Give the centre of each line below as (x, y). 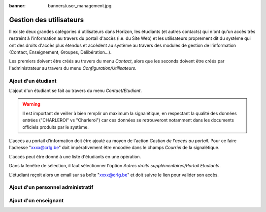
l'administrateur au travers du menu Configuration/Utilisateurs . (73, 68)
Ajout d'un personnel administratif (51, 187)
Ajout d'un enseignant (36, 200)
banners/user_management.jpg (80, 6)
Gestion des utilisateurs (46, 20)
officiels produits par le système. (55, 127)
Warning (31, 104)
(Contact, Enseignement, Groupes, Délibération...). (60, 52)
